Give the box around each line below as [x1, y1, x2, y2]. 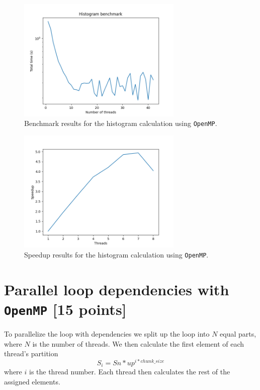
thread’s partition [4, 348, 58, 359]
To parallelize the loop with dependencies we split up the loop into [4, 329, 210, 339]
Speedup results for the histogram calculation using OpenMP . [24, 249, 209, 260]
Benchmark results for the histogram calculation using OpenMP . [24, 118, 217, 128]
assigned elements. [4, 376, 60, 387]
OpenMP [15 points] [4, 299, 127, 319]
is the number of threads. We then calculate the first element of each [32, 338, 244, 349]
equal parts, [220, 329, 256, 339]
